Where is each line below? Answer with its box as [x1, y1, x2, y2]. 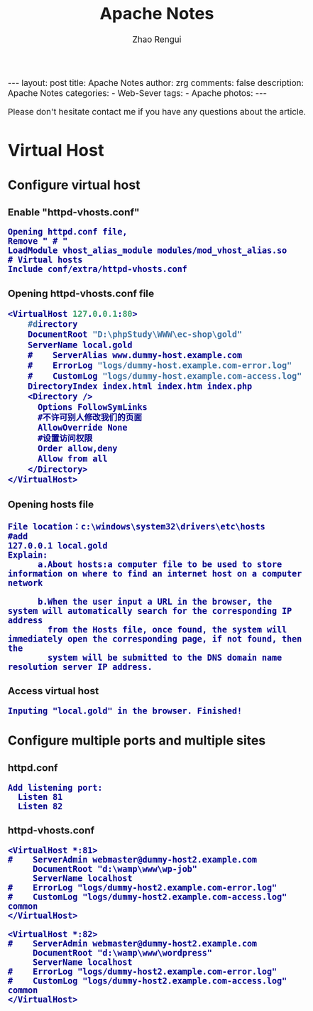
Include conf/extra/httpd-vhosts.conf [8, 264, 188, 274]
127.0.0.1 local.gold [8, 541, 108, 551]
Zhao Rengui [132, 34, 182, 45]
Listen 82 [17, 801, 63, 811]
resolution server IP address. [8, 661, 153, 672]
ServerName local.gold [27, 340, 133, 350]
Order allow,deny [37, 443, 118, 454]
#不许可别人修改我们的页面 [37, 413, 143, 423]
